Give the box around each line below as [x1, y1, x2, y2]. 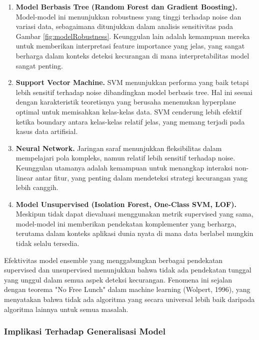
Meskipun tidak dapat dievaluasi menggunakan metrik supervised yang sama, [15, 208, 253, 219]
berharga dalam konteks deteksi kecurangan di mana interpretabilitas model [15, 50, 249, 60]
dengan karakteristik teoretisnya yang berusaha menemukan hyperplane [15, 96, 236, 107]
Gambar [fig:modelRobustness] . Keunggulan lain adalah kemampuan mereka [15, 30, 250, 41]
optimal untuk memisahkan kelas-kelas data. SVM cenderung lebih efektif [15, 106, 242, 116]
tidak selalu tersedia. [15, 238, 79, 248]
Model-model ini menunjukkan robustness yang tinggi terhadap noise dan [15, 11, 241, 21]
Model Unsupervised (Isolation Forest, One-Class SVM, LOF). [15, 198, 236, 209]
